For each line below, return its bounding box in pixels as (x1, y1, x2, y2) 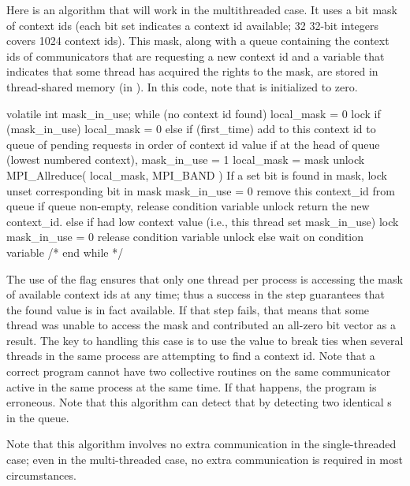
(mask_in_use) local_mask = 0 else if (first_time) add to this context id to (6, 121, 376, 137)
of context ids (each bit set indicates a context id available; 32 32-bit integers (6, 17, 379, 33)
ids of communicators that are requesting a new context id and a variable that (6, 47, 385, 64)
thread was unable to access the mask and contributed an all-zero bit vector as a (6, 317, 396, 333)
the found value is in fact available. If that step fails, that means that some (6, 301, 370, 317)
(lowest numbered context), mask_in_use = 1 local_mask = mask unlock (6, 151, 365, 168)
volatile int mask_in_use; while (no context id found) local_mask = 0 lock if (6, 105, 381, 121)
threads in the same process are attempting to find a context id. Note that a (6, 347, 375, 364)
